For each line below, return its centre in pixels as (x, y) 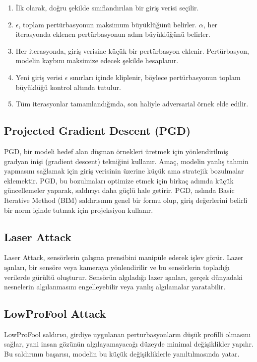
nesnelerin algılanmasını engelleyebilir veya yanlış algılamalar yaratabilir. (115, 287)
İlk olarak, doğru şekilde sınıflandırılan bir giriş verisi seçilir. (107, 7)
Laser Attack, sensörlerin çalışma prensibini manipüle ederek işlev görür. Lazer (124, 257)
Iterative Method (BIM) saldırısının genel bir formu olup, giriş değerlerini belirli (126, 200)
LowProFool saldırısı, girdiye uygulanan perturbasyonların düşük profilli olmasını (128, 334)
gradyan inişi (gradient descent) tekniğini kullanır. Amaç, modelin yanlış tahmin (126, 161)
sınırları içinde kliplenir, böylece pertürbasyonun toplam (155, 77)
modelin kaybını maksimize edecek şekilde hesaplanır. (97, 60)
